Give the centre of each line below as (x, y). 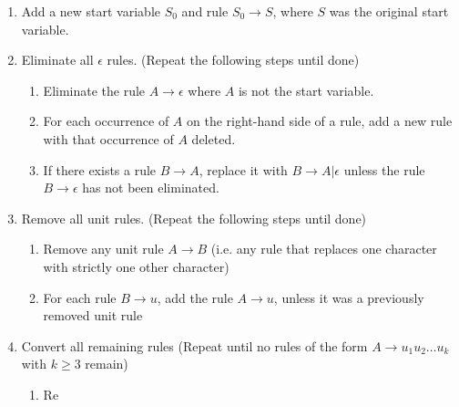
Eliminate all (57, 60)
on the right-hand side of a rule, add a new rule (320, 121)
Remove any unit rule (103, 249)
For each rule (80, 297)
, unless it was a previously (349, 297)
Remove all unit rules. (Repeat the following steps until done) (194, 218)
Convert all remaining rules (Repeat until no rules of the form (194, 345)
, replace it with (243, 169)
